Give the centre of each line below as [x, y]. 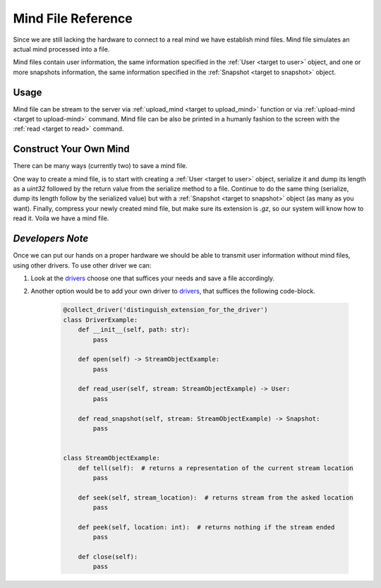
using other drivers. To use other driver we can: [82, 265]
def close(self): [108, 557]
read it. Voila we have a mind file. [61, 218]
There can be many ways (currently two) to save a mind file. [101, 166]
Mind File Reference [73, 18]
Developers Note [51, 239]
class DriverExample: [101, 320]
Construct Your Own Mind [71, 149]
